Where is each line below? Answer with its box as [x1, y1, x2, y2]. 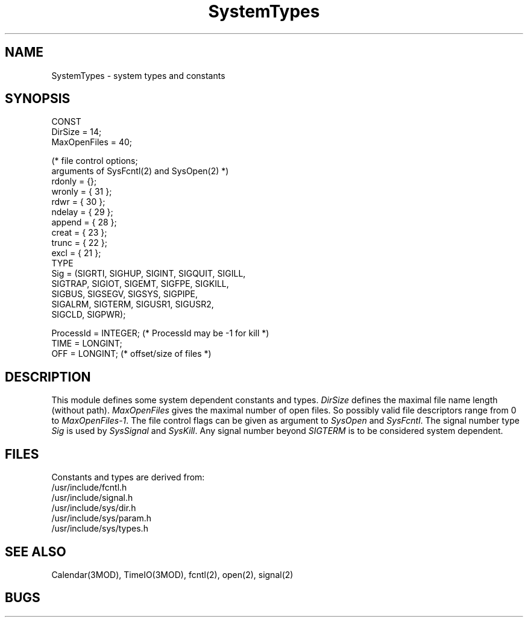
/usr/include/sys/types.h [51, 523, 148, 534]
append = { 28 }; [51, 217, 117, 228]
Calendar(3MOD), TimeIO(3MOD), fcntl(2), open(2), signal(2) [51, 569, 294, 580]
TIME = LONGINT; [51, 338, 122, 349]
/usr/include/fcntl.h [51, 482, 127, 493]
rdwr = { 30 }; [51, 196, 105, 207]
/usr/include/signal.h [51, 492, 133, 503]
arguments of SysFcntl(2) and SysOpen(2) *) [51, 166, 229, 177]
